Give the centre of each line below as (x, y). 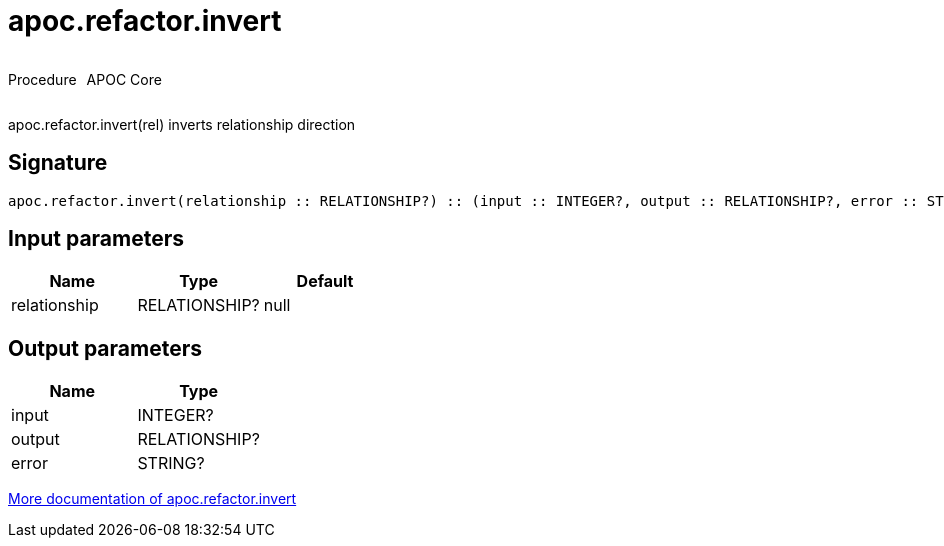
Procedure (42, 79)
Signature (58, 163)
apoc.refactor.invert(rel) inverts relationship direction (182, 124)
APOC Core (124, 79)
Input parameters (96, 239)
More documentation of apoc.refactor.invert (152, 499)
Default (325, 281)
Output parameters (105, 348)
